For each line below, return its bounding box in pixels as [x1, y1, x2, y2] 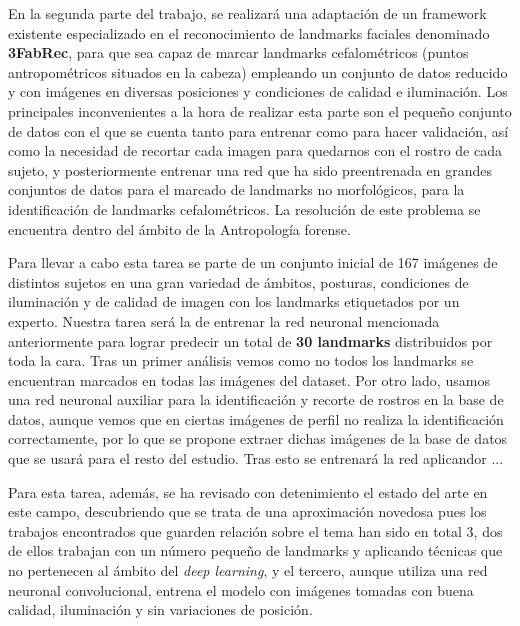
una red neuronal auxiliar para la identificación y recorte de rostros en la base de [8, 389, 504, 410]
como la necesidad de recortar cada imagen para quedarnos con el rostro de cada [8, 140, 502, 161]
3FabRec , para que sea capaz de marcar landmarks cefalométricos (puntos [8, 42, 469, 63]
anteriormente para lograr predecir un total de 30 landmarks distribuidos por [8, 330, 493, 351]
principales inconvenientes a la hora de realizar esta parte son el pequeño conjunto [8, 100, 512, 121]
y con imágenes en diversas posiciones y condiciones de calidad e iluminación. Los [8, 81, 508, 102]
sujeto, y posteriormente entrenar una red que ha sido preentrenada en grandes [8, 159, 493, 180]
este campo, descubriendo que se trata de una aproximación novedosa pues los [8, 501, 487, 522]
